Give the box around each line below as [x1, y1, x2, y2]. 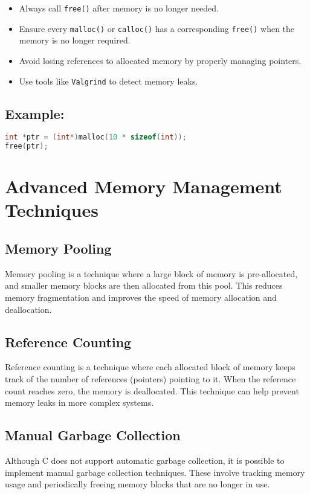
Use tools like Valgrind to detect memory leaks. [19, 74, 198, 87]
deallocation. [5, 303, 52, 315]
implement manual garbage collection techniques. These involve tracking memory [5, 466, 305, 478]
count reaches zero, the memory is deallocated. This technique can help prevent [5, 384, 299, 397]
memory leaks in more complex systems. [5, 396, 154, 409]
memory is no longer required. [19, 34, 131, 47]
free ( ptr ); [5, 142, 48, 151]
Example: [5, 104, 65, 123]
